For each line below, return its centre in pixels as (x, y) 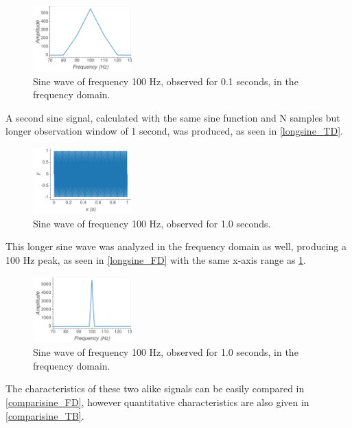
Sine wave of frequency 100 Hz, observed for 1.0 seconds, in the (166, 352)
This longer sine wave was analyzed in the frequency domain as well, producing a (176, 246)
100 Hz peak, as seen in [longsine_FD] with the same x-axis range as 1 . (156, 259)
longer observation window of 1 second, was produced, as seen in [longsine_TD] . (174, 131)
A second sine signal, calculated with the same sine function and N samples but (173, 117)
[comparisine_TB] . (45, 415)
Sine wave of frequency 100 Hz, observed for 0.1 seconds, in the (166, 81)
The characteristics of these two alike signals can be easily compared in (155, 388)
